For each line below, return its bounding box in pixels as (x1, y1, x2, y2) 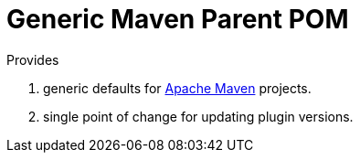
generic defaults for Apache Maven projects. (43, 80, 312, 96)
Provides (6, 51, 59, 68)
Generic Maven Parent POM (6, 4, 349, 35)
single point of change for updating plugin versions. (43, 108, 354, 124)
